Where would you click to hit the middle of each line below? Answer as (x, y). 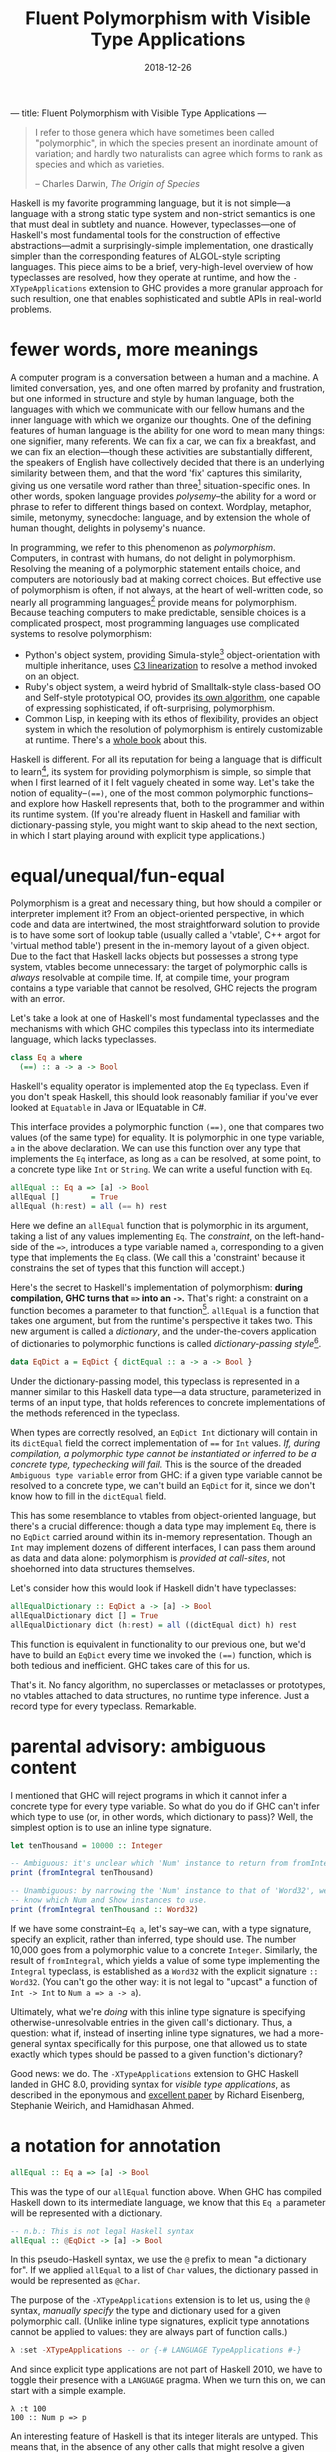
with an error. (38, 999)
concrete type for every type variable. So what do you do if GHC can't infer (165, 1806)
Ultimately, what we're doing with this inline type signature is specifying (158, 2011)
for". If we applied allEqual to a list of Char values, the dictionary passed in (164, 2270)
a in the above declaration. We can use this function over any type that (156, 1148)
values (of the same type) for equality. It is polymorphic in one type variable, (167, 1138)
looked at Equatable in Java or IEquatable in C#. (108, 1108)
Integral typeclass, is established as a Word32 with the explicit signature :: (164, 1971)
